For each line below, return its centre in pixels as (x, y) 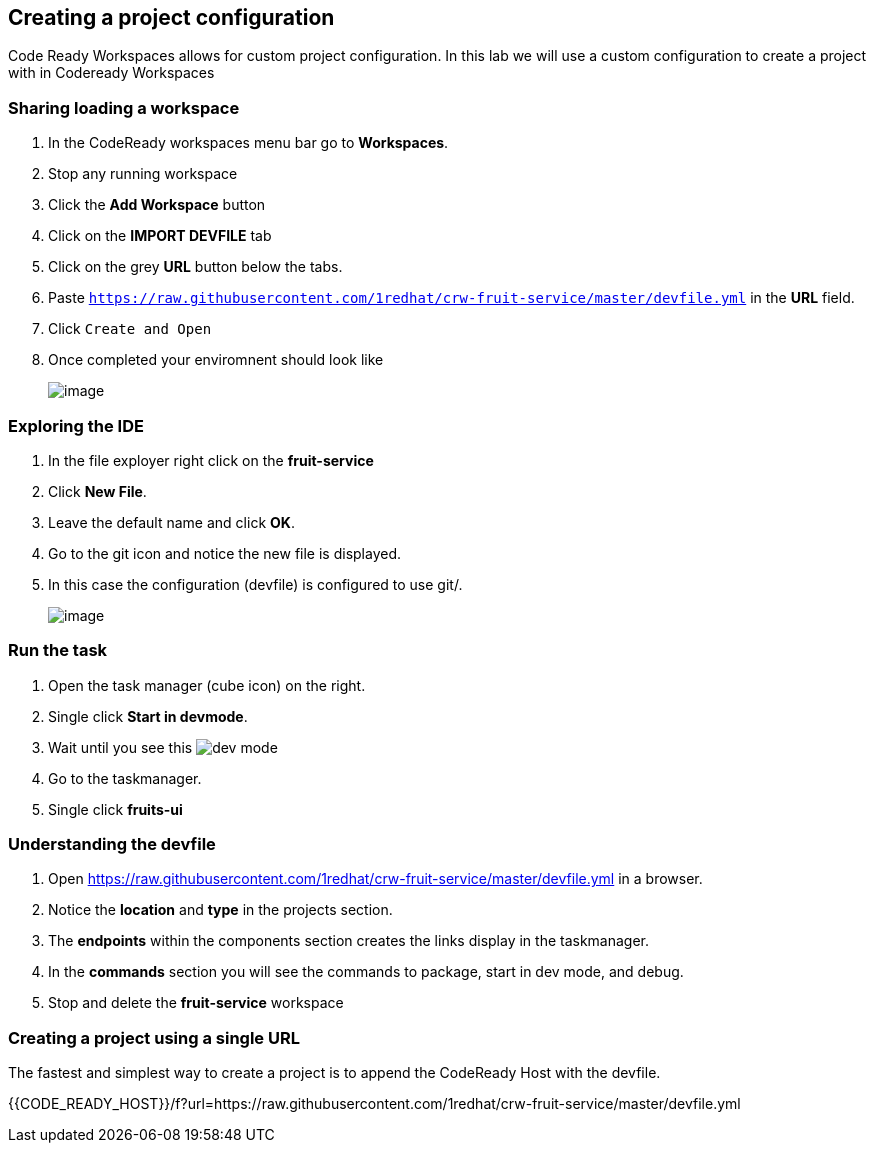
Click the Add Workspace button (157, 205)
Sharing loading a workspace (124, 107)
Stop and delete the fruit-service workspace (196, 1003)
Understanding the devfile (112, 844)
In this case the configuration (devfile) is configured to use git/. (255, 584)
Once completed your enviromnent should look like (216, 360)
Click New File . (97, 491)
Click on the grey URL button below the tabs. (195, 267)
